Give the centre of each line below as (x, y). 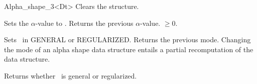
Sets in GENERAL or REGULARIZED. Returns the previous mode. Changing (127, 40)
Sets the (17, 23)
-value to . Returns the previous (84, 23)
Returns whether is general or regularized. (71, 75)
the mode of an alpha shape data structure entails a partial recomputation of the (129, 49)
